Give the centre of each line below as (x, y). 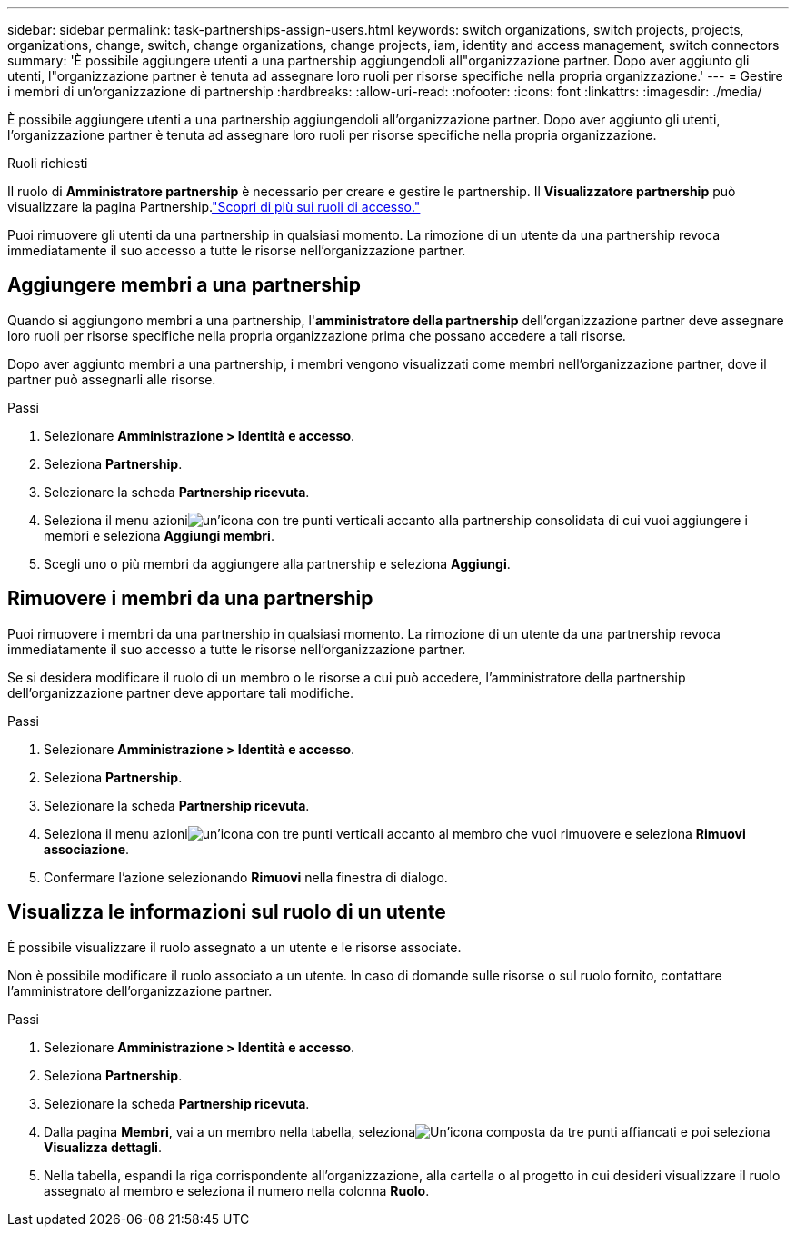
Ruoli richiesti (48, 163)
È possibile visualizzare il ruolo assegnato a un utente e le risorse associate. (234, 947)
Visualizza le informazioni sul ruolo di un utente (227, 912)
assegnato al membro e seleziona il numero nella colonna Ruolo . (237, 1190)
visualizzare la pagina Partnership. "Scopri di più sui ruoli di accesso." (214, 207)
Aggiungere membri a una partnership (184, 285)
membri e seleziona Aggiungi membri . (159, 535)
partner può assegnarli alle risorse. (112, 379)
